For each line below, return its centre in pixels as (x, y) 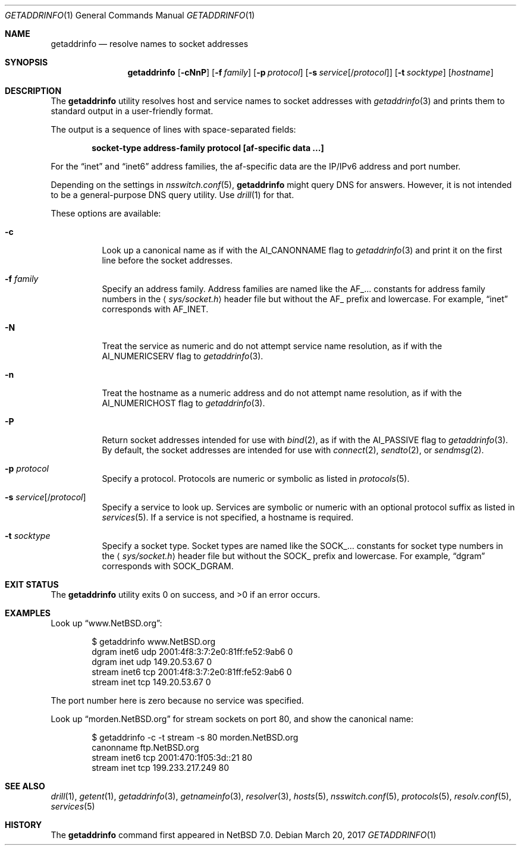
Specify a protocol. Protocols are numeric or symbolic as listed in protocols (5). (256, 479)
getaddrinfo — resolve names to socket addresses (150, 44)
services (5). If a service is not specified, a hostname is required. (228, 517)
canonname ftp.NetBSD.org (145, 747)
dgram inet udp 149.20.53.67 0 (152, 662)
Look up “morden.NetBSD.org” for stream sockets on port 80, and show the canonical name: (232, 719)
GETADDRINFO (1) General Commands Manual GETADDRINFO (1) (130, 15)
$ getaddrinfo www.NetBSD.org (154, 642)
